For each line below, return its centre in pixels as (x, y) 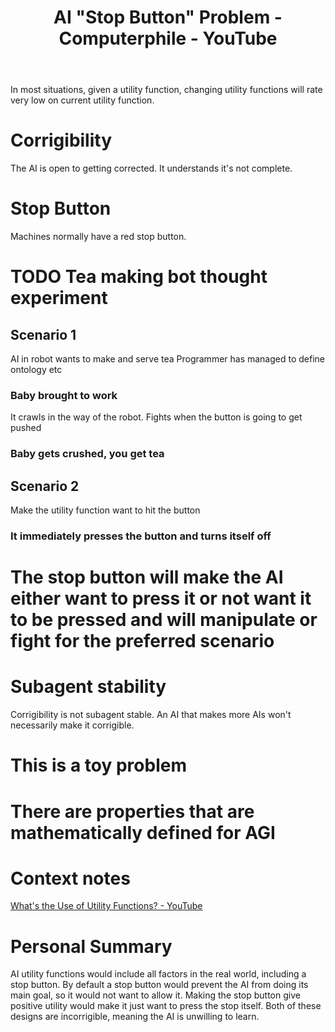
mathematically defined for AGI (143, 832)
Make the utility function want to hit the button (105, 510)
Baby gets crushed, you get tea (87, 454)
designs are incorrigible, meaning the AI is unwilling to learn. (135, 1017)
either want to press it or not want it (161, 598)
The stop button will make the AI (147, 577)
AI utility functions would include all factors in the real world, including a (158, 974)
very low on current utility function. (82, 100)
